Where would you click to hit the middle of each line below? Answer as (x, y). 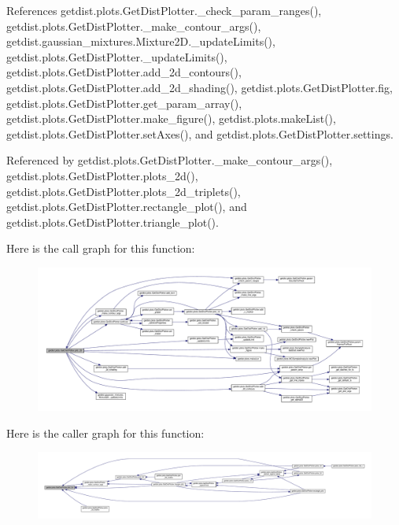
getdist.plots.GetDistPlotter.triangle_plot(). (113, 222)
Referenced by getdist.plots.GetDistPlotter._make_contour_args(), (170, 160)
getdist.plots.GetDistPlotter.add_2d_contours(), (124, 72)
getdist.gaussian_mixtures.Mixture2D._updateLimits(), (141, 41)
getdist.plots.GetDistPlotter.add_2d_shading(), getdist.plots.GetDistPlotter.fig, (199, 87)
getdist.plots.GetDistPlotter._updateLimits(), (117, 56)
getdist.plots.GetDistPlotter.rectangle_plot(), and (127, 207)
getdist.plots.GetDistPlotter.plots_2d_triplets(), (124, 191)
